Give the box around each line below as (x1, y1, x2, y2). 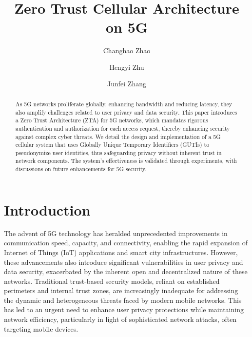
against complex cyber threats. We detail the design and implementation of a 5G (15, 132, 221, 140)
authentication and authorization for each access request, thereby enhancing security (15, 124, 230, 132)
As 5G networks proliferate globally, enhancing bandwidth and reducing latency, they (15, 99, 233, 108)
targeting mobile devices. (4, 323, 78, 334)
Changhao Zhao (103, 45, 151, 56)
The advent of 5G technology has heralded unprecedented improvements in (4, 228, 228, 238)
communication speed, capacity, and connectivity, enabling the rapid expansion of (4, 238, 248, 248)
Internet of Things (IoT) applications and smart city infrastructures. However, (4, 247, 238, 257)
